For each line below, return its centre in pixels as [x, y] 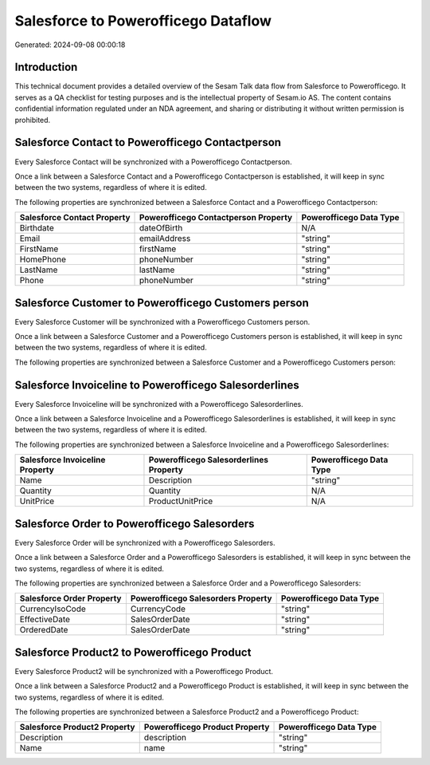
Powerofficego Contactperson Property [216, 218]
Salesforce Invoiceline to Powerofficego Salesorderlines [157, 385]
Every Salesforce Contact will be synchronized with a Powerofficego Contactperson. [153, 162]
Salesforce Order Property [70, 598]
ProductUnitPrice [181, 501]
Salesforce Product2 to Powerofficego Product [133, 652]
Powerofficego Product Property [207, 728]
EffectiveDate [45, 620]
